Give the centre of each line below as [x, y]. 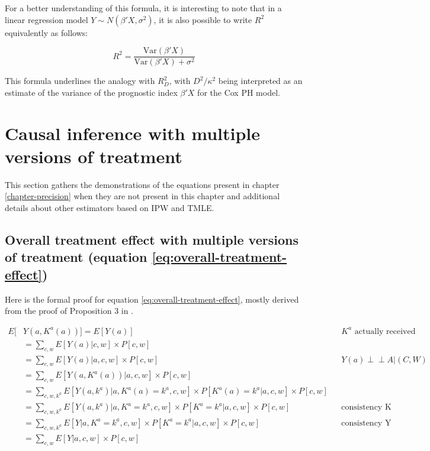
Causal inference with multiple [133, 133]
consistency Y [366, 423]
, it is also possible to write [203, 19]
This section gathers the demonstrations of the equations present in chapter [142, 184]
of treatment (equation [76, 257]
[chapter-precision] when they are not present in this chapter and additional [142, 196]
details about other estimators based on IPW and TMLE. [110, 207]
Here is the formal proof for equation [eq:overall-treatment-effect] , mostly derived [152, 299]
